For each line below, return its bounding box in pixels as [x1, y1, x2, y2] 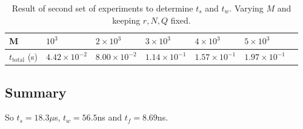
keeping [112, 13, 141, 26]
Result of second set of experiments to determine [12, 2, 193, 14]
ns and [97, 111, 122, 124]
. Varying [229, 2, 264, 14]
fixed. [170, 13, 191, 26]
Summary [5, 82, 67, 101]
